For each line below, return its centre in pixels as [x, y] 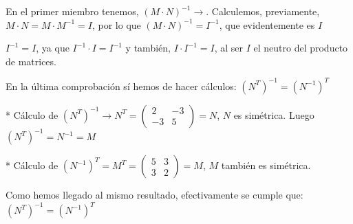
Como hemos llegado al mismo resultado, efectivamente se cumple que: [154, 195]
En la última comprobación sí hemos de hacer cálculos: [121, 86]
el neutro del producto [301, 48]
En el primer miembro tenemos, [72, 11]
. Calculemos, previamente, [263, 11]
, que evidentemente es [267, 24]
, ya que [53, 48]
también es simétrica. [266, 165]
